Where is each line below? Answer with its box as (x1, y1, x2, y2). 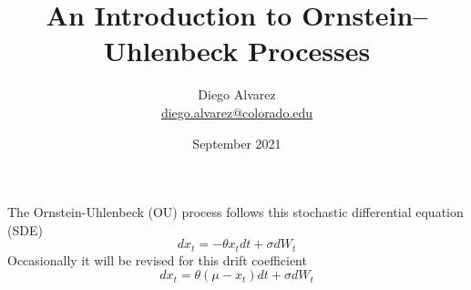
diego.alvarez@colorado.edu (160, 102, 313, 121)
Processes (247, 32, 371, 69)
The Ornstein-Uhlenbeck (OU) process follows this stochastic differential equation (7, 202, 464, 222)
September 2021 (192, 133, 282, 152)
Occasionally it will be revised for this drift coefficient (7, 250, 307, 269)
